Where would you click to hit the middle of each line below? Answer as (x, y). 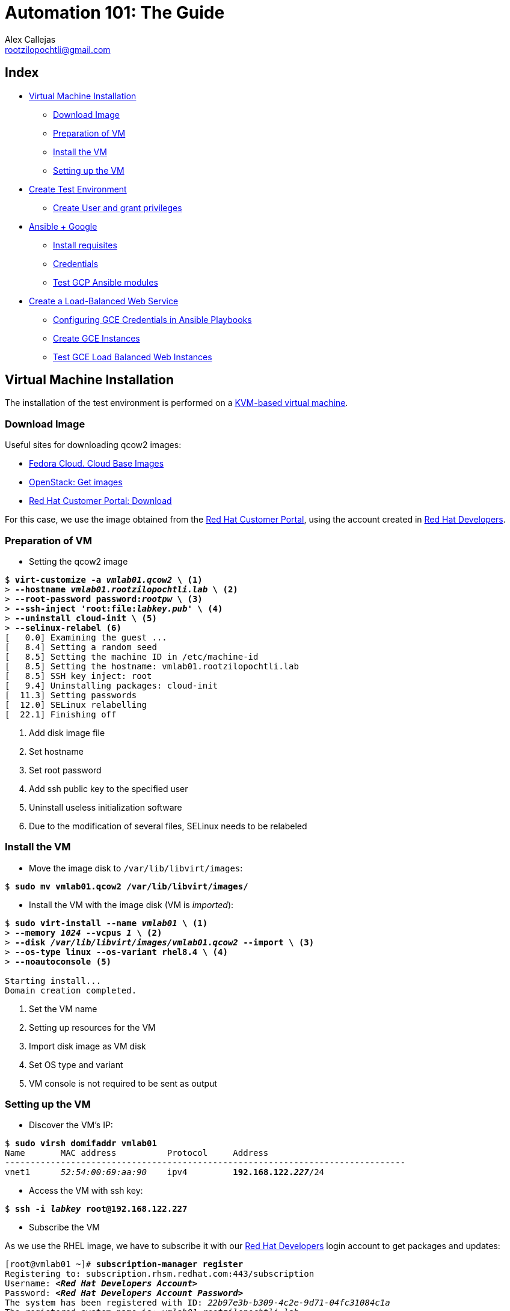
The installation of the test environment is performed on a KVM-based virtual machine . (177, 403)
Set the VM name (63, 1009)
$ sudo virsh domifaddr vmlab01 (81, 1144)
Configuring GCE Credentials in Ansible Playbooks (152, 319)
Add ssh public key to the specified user (109, 788)
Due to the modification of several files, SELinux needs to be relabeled (168, 826)
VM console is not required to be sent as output (123, 1083)
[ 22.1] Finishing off (61, 714)
